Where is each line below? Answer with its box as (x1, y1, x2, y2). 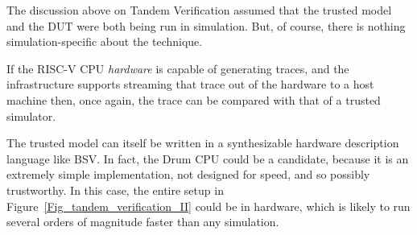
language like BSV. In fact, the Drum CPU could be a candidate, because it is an (6, 150, 409, 167)
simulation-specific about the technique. (6, 33, 203, 50)
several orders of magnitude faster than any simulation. (6, 213, 279, 230)
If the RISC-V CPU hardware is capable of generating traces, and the (6, 60, 349, 76)
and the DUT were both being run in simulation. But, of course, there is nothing (6, 17, 406, 34)
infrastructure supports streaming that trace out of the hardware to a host (6, 76, 374, 93)
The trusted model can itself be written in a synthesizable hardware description (6, 134, 399, 151)
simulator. (6, 107, 56, 124)
